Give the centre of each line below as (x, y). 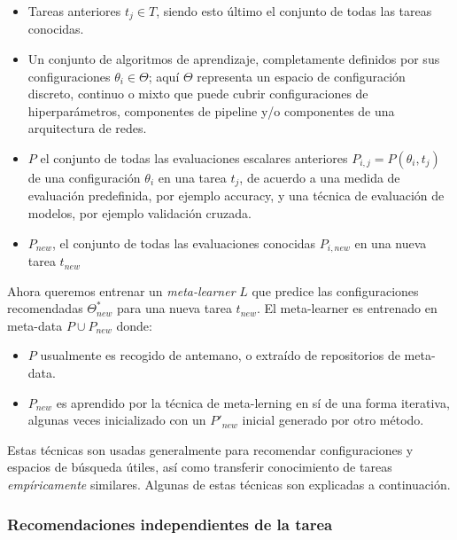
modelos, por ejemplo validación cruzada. (139, 213)
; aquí (164, 76)
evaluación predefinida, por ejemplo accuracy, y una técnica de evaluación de (236, 196)
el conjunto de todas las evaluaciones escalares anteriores (194, 158)
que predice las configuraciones (335, 290)
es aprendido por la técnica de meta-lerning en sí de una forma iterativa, (253, 402)
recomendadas (45, 308)
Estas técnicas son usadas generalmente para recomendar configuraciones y (210, 449)
